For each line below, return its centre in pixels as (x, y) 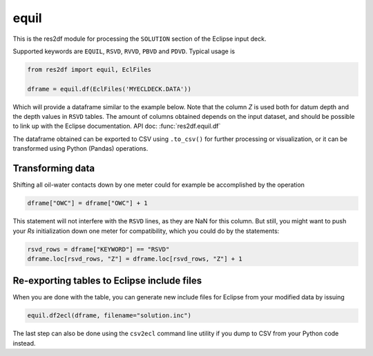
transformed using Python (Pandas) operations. (80, 149)
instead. (24, 343)
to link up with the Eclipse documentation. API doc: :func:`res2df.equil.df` (117, 126)
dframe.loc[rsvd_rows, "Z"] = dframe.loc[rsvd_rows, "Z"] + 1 (135, 259)
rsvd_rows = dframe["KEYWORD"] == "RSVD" (98, 249)
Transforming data (54, 168)
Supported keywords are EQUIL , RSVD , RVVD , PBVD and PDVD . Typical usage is (124, 51)
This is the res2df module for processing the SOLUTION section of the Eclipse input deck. (140, 39)
